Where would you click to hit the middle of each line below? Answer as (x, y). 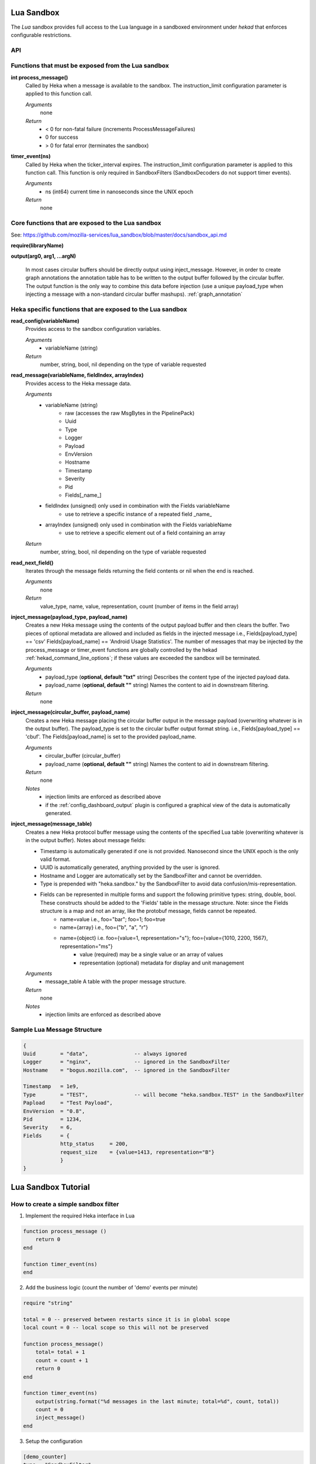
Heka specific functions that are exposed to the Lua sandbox (99, 309)
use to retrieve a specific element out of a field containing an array (145, 533)
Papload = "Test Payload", (68, 1103)
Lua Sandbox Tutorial (50, 1187)
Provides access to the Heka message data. (78, 383)
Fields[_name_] (83, 495)
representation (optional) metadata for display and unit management (162, 963)
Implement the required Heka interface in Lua (80, 1216)
